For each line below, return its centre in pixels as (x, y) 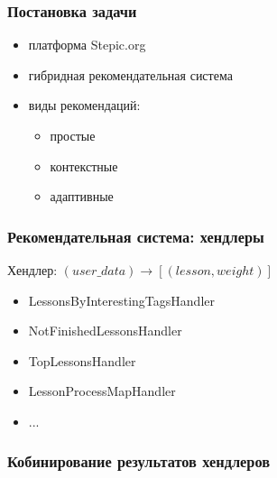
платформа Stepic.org (87, 45)
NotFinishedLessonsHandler (105, 331)
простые (73, 135)
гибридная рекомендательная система (130, 74)
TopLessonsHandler (82, 360)
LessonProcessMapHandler (102, 391)
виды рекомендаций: (84, 105)
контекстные (84, 165)
